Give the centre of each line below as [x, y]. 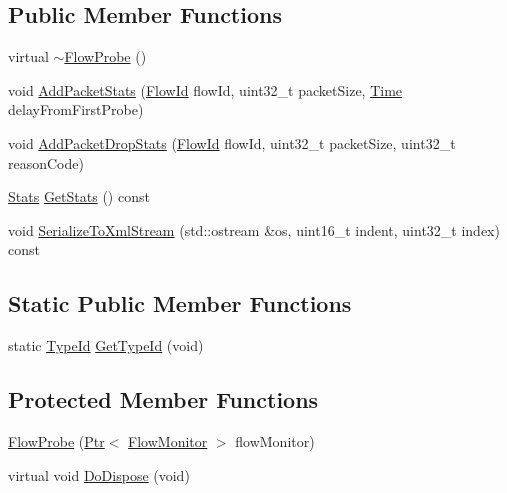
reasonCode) [46, 162]
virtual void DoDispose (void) [99, 474]
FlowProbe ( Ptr [56, 440]
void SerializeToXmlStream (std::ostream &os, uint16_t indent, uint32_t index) [254, 229]
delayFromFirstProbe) [76, 109]
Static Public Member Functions [180, 303]
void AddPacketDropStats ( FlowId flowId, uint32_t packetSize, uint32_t [232, 142]
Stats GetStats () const [79, 196]
